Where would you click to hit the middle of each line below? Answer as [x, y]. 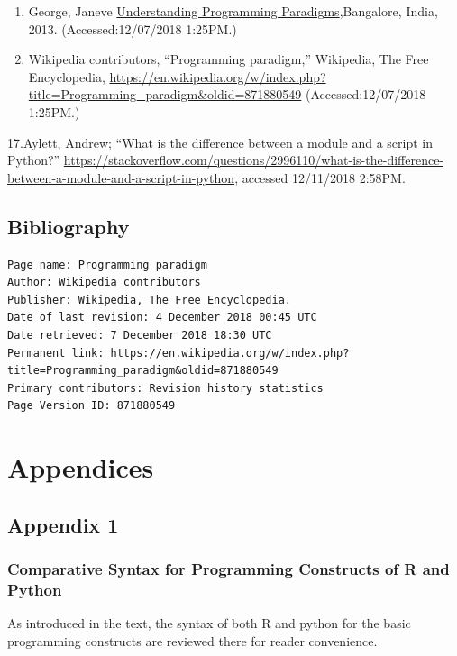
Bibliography [69, 226]
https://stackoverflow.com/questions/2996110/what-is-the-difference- [254, 160]
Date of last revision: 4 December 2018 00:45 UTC [162, 318]
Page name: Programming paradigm [107, 264]
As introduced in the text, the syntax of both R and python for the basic [209, 623]
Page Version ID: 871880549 [91, 406]
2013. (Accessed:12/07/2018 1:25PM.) [133, 28]
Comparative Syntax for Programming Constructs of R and [228, 568]
